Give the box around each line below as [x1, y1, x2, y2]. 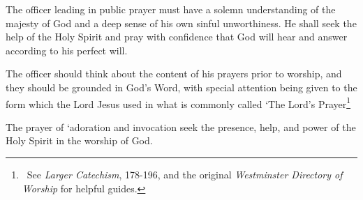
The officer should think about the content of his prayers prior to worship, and [6, 66, 342, 81]
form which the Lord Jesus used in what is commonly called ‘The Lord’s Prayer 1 [6, 94, 351, 111]
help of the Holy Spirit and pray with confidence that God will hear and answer [6, 29, 348, 44]
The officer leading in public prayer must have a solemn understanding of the [6, 2, 336, 16]
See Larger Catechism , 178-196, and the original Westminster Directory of [27, 167, 343, 181]
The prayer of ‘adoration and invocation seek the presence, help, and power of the [6, 119, 356, 134]
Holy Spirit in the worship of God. [6, 133, 153, 148]
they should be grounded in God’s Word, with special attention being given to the [6, 79, 357, 94]
